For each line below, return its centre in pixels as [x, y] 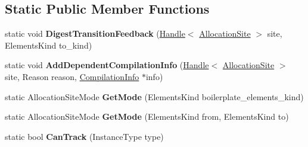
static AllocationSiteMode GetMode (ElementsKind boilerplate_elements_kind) [154, 96]
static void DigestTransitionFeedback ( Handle [95, 33]
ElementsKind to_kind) [49, 45]
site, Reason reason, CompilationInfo [72, 76]
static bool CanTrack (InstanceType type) [84, 136]
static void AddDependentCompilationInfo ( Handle [107, 65]
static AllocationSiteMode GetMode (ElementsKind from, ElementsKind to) [147, 116]
